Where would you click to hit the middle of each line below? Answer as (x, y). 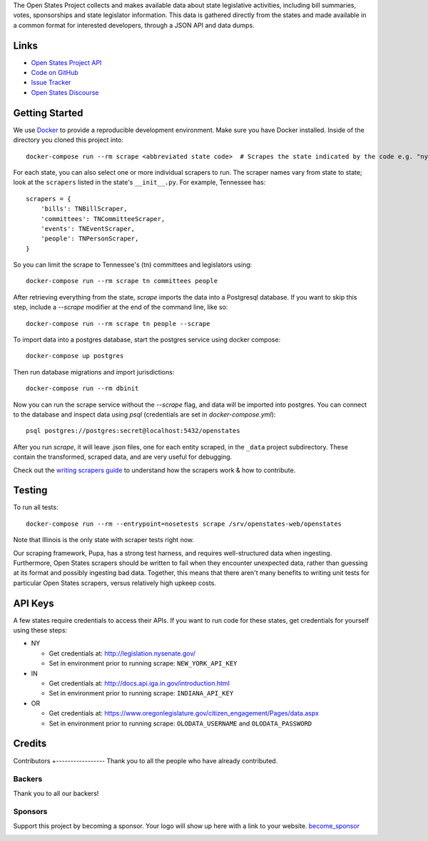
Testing (30, 490)
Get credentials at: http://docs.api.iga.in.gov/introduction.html (139, 683)
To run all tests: (36, 507)
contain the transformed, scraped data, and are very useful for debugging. (123, 457)
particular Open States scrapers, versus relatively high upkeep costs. (115, 583)
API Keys (34, 603)
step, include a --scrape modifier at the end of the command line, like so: (121, 307)
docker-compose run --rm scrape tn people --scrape (118, 323)
